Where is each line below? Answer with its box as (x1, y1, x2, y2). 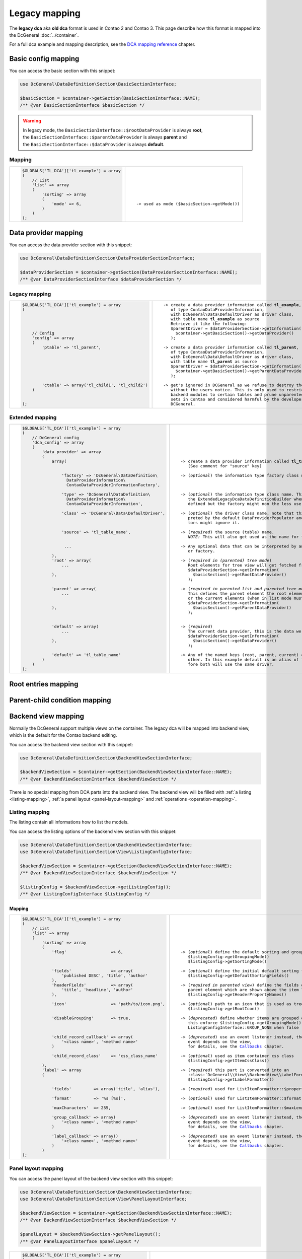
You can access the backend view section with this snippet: (9, 741, 133, 747)
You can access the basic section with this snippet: (9, 68, 116, 74)
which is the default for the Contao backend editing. (9, 732, 117, 738)
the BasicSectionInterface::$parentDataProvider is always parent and (23, 134, 187, 141)
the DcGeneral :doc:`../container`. (9, 32, 79, 38)
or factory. (188, 548, 215, 554)
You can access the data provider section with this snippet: (9, 242, 132, 248)
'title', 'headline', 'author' (61, 987, 133, 993)
